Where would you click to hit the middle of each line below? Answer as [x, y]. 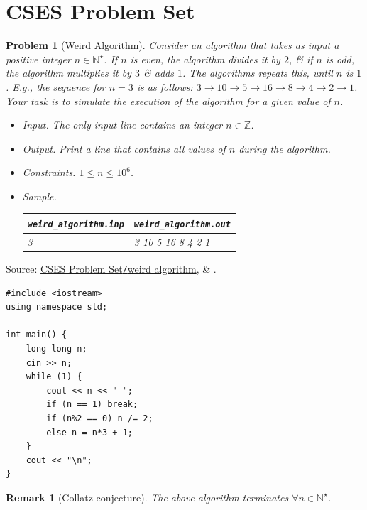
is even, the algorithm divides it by [205, 59]
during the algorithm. [285, 148]
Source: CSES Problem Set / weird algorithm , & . [111, 268]
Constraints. [49, 172]
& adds [159, 73]
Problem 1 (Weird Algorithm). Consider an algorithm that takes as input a [172, 45]
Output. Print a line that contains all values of [124, 148]
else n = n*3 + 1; [89, 432]
